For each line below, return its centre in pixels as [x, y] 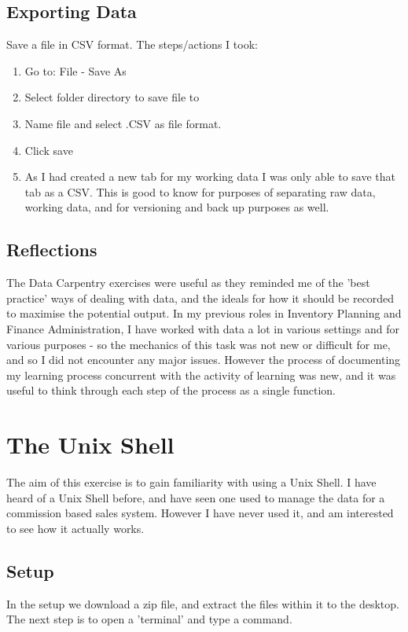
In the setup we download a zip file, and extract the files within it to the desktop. [203, 603]
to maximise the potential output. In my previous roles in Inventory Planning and [204, 313]
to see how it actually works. [75, 528]
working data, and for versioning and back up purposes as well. [177, 207]
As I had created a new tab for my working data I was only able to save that [210, 176]
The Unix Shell [90, 445]
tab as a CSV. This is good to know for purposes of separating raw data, [200, 191]
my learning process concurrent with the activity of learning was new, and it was [201, 375]
